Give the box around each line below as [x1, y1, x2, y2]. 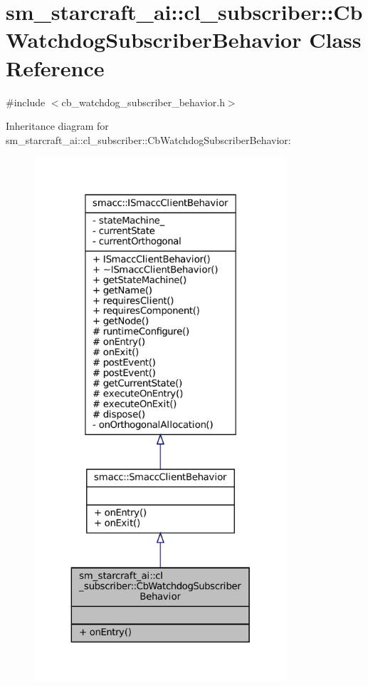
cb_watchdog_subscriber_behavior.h [61, 94, 225, 109]
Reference [6, 53, 105, 82]
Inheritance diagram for [6, 118, 109, 133]
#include [6, 94, 46, 109]
